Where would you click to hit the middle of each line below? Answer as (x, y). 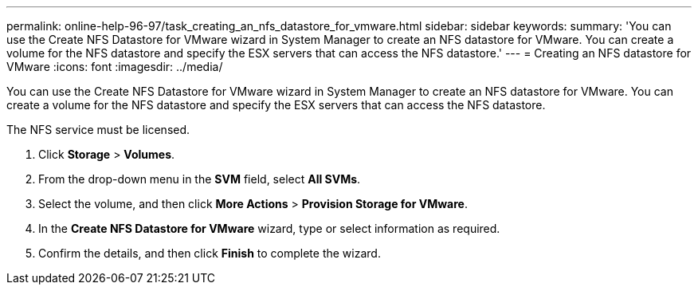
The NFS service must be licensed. (98, 130)
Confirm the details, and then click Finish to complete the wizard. (210, 253)
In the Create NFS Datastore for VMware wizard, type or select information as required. (269, 228)
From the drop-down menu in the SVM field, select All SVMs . (200, 179)
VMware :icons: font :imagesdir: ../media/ (115, 67)
